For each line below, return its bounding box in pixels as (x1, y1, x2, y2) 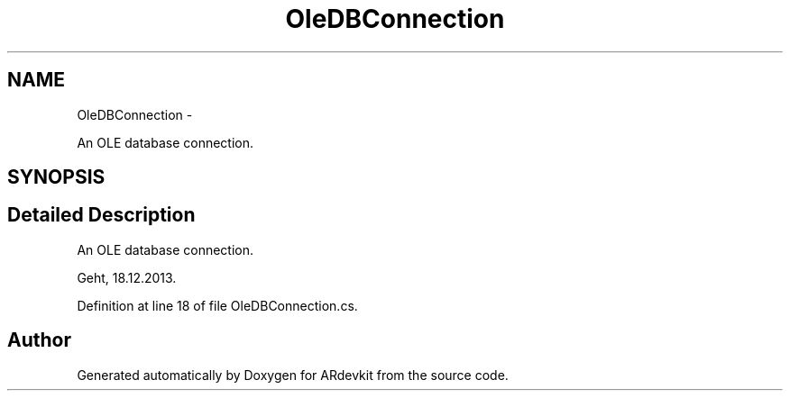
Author (7, 329, 71, 352)
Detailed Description (7, 204, 196, 227)
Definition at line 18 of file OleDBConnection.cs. (77, 297, 358, 313)
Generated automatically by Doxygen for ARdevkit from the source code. (77, 366, 509, 383)
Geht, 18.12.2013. (77, 269, 177, 285)
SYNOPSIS (7, 166, 106, 189)
